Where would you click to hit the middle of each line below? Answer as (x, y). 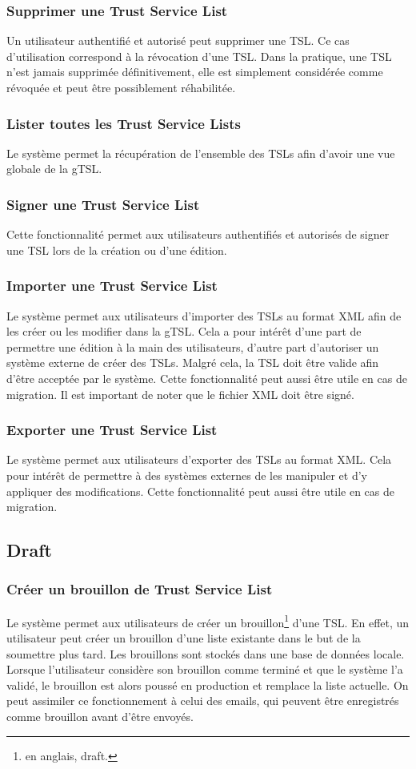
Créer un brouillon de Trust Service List (140, 589)
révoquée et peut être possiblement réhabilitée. (121, 87)
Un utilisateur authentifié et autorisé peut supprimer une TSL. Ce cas (178, 40)
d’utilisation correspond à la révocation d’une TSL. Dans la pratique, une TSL (199, 56)
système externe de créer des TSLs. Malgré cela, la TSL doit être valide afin (193, 362)
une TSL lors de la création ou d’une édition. (117, 250)
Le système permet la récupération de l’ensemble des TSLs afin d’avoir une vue (201, 153)
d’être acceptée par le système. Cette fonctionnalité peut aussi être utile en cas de (207, 378)
